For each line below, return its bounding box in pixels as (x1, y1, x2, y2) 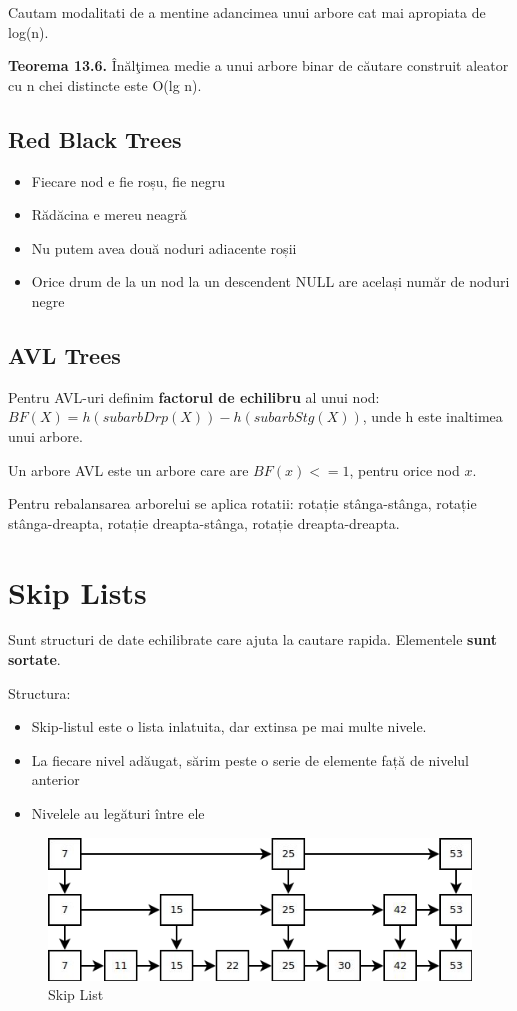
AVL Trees (8, 339, 121, 370)
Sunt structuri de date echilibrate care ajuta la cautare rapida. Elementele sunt (8, 629, 498, 650)
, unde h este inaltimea (362, 406, 503, 427)
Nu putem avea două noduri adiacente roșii (31, 237, 297, 258)
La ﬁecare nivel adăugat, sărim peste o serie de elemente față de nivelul (31, 749, 470, 770)
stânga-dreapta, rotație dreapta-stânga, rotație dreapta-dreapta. (8, 512, 400, 533)
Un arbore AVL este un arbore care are (8, 459, 249, 480)
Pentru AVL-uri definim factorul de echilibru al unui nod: (8, 386, 380, 407)
